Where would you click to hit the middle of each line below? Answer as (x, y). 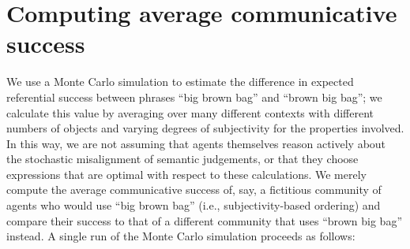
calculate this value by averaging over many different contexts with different (190, 112)
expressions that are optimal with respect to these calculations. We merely (186, 174)
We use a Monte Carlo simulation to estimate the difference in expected (180, 82)
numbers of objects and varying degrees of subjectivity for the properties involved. (205, 128)
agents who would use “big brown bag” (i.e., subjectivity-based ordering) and (194, 205)
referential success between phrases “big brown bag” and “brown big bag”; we (194, 97)
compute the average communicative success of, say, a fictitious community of (194, 190)
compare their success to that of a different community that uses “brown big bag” (204, 220)
